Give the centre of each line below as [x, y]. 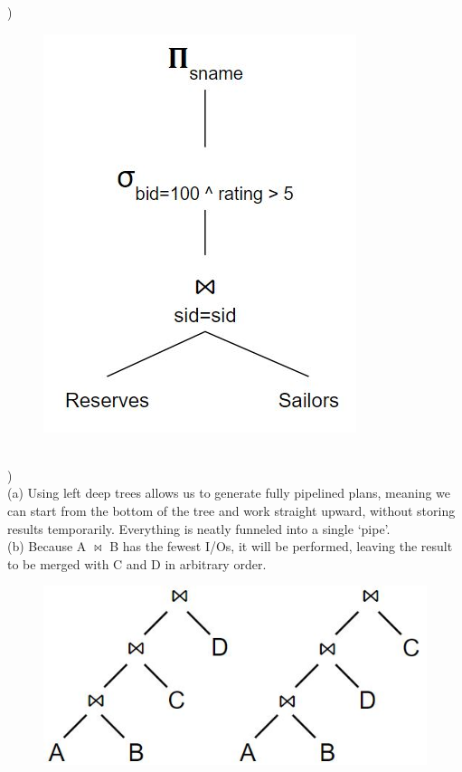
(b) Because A [47, 546]
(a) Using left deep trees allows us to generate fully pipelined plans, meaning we [229, 493]
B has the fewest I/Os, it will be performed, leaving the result [281, 546]
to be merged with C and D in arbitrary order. [137, 563]
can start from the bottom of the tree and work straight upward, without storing [231, 510]
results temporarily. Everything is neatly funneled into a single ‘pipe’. [199, 528]
